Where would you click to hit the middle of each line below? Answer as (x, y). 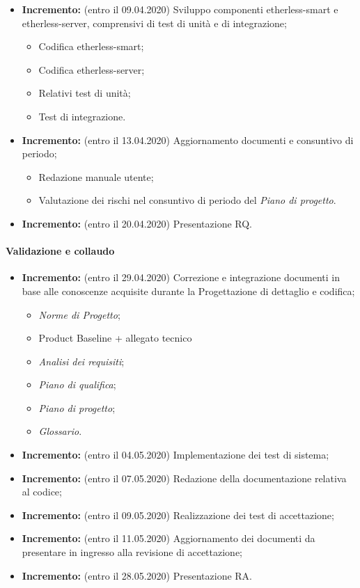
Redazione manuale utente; (96, 176)
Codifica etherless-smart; (91, 46)
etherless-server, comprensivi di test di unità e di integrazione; (154, 23)
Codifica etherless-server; (92, 69)
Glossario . (60, 431)
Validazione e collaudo (60, 251)
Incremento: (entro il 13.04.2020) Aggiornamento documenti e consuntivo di (188, 140)
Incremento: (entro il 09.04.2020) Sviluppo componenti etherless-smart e (180, 9)
